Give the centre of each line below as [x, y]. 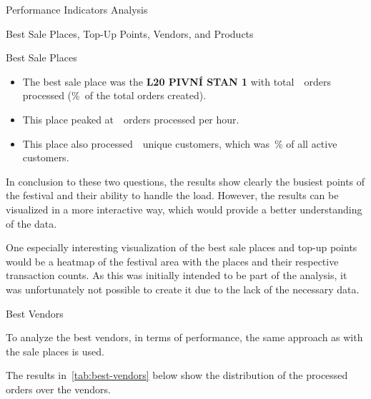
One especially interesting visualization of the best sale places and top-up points [182, 247]
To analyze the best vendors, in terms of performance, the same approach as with [184, 337]
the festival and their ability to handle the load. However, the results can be [172, 195]
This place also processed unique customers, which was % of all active [180, 143]
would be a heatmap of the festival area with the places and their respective [172, 261]
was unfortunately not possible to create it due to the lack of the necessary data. [183, 289]
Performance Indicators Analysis [77, 9]
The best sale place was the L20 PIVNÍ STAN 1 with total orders [177, 81]
